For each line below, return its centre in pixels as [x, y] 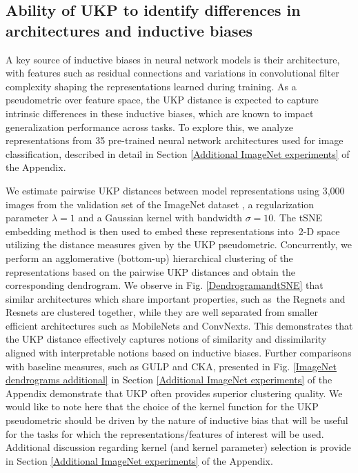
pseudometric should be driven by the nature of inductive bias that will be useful [177, 420]
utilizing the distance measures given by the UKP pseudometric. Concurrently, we [179, 244]
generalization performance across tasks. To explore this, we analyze [150, 127]
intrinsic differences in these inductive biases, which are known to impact [160, 113]
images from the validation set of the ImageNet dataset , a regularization [160, 204]
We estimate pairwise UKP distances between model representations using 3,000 [175, 190]
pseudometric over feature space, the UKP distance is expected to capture [162, 100]
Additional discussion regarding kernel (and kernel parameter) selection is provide [178, 447]
